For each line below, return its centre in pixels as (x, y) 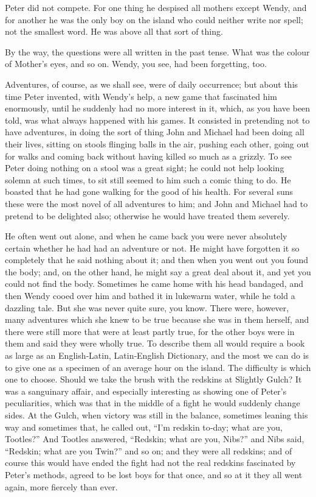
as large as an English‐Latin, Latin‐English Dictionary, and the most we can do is (157, 355)
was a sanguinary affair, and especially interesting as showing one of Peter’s (146, 391)
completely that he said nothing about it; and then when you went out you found (157, 260)
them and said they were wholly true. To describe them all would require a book (155, 343)
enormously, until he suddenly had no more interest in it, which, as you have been (158, 108)
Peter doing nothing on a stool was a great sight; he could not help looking (145, 168)
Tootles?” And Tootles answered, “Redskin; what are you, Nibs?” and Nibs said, (155, 439)
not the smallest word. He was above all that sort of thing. (114, 31)
